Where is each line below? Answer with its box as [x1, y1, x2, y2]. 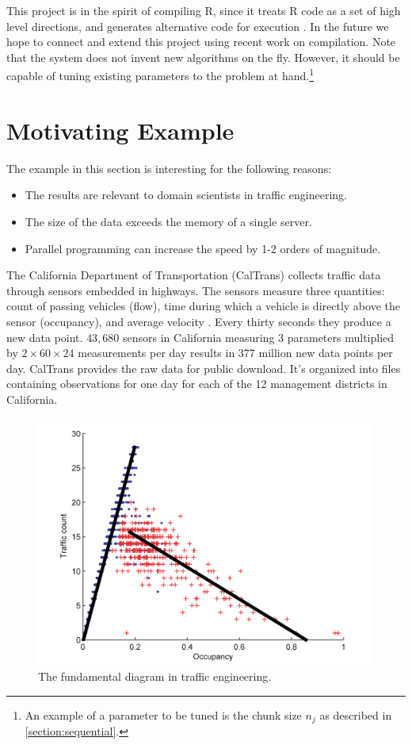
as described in [319, 706, 392, 723]
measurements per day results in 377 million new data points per [78, 344, 393, 361]
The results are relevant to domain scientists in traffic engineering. [25, 186, 347, 203]
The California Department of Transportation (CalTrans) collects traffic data [6, 267, 381, 283]
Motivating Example [6, 113, 235, 146]
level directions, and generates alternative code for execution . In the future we [6, 17, 389, 34]
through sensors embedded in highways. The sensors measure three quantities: [6, 282, 385, 298]
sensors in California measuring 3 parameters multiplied [123, 328, 395, 345]
